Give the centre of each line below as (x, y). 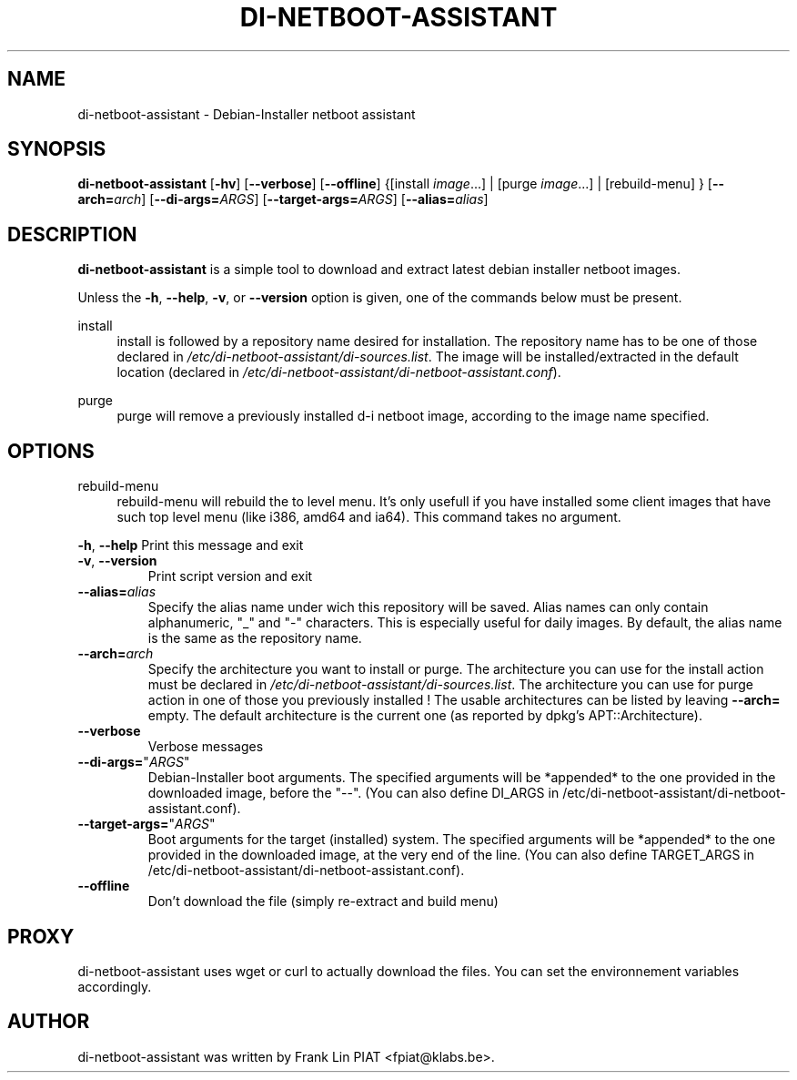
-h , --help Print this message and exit (191, 545)
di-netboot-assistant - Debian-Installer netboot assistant (247, 114)
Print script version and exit (230, 576)
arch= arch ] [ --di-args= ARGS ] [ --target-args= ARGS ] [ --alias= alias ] (283, 199)
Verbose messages (206, 747)
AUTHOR (49, 1022)
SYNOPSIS (57, 149)
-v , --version (117, 561)
